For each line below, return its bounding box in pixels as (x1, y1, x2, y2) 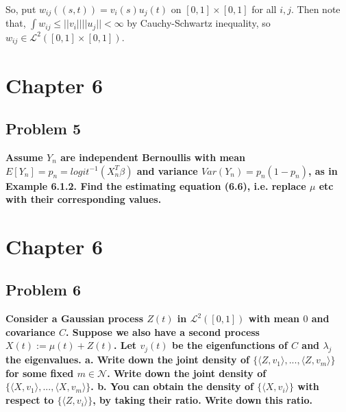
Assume (5, 149, 43, 164)
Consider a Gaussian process (5, 311, 144, 326)
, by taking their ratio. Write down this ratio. (92, 393, 312, 407)
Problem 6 (5, 279, 81, 300)
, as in (308, 163, 338, 178)
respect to (5, 393, 54, 407)
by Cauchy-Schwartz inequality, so (127, 16, 271, 30)
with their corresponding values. (5, 192, 162, 206)
